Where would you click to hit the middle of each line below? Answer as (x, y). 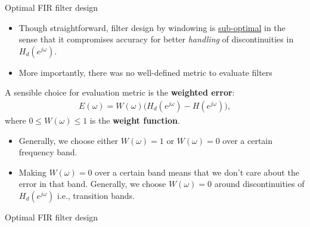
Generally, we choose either (69, 140)
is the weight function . (135, 120)
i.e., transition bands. (96, 195)
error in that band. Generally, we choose (92, 184)
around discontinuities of (259, 184)
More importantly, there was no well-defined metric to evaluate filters (145, 72)
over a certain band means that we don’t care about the (197, 172)
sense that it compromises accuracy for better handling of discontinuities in (156, 39)
